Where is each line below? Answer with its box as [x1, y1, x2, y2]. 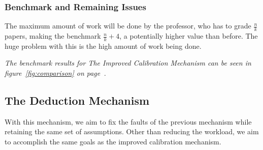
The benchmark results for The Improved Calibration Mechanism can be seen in [5, 57, 251, 68]
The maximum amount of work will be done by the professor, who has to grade [5, 20, 251, 31]
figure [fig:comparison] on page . [5, 68, 106, 78]
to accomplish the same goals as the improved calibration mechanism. [5, 136, 221, 147]
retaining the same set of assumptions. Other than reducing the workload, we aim [5, 126, 259, 137]
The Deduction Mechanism [5, 93, 150, 108]
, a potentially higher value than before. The [119, 31, 258, 41]
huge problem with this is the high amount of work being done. [5, 40, 202, 51]
